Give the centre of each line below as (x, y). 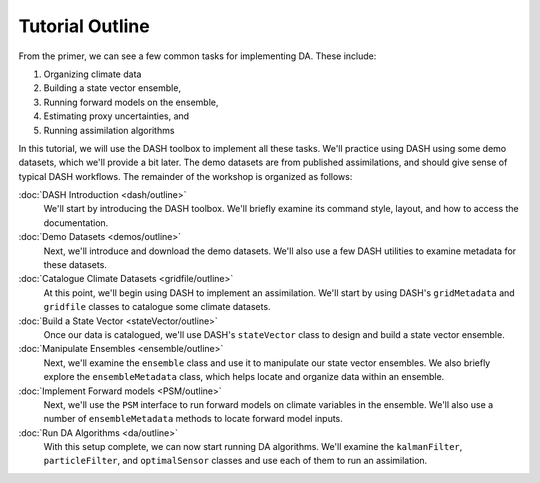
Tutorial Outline (84, 26)
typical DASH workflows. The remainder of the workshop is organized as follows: (185, 176)
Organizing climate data (92, 74)
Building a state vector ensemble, (112, 88)
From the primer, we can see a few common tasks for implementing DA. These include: (197, 56)
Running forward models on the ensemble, (131, 102)
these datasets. (75, 265)
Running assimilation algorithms (109, 130)
